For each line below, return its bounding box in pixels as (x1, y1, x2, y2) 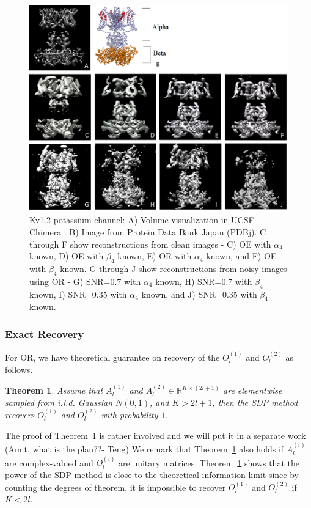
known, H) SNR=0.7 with (155, 274, 252, 287)
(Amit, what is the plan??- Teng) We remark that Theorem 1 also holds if (5, 443, 284, 455)
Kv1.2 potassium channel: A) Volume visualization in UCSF (29, 213, 254, 226)
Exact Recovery (5, 326, 84, 341)
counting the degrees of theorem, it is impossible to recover (5, 480, 226, 493)
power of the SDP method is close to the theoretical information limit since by (5, 468, 299, 481)
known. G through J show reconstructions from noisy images (60, 262, 287, 275)
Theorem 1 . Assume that (5, 384, 103, 397)
